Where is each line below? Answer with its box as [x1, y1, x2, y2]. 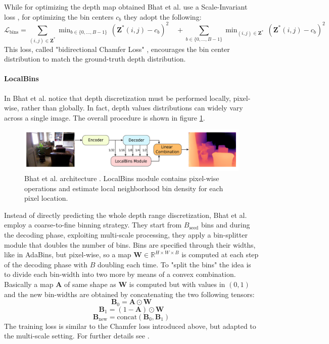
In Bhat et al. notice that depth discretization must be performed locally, [4, 92, 231, 103]
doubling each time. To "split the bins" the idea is [97, 259, 251, 269]
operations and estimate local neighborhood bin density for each [24, 183, 223, 193]
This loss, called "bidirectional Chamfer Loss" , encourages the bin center [4, 43, 230, 54]
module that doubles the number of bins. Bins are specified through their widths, [4, 239, 256, 250]
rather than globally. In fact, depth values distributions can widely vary [21, 102, 243, 113]
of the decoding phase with [4, 259, 87, 269]
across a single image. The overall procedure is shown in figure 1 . [4, 112, 205, 123]
